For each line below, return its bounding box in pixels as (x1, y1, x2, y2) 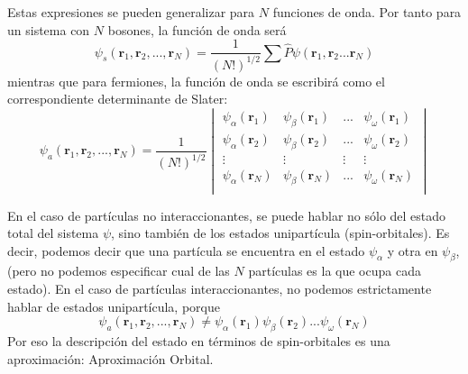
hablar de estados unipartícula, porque (7, 296, 220, 315)
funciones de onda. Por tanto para (272, 3, 462, 21)
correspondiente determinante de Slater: (7, 89, 228, 108)
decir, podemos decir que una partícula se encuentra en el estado (7, 241, 365, 260)
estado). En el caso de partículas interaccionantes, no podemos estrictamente (7, 279, 432, 298)
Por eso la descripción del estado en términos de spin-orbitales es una (7, 332, 390, 351)
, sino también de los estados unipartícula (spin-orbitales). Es (111, 223, 450, 242)
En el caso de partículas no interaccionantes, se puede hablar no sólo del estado (7, 205, 446, 224)
